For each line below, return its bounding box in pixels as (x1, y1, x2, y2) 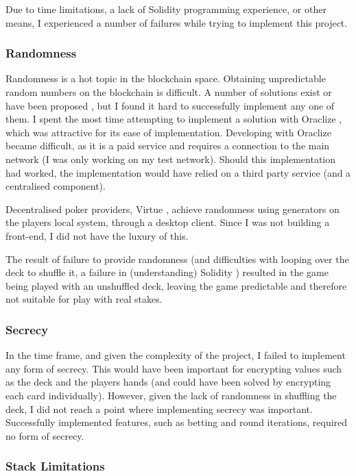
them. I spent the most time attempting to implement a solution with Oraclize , (5, 112, 342, 126)
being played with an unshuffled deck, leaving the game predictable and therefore (5, 278, 347, 292)
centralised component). (5, 179, 106, 193)
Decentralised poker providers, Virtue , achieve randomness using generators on (5, 201, 340, 216)
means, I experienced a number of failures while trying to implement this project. (5, 15, 348, 29)
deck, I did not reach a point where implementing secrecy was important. (5, 401, 313, 416)
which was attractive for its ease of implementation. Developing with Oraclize (5, 125, 331, 139)
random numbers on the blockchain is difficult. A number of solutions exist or (5, 85, 332, 99)
